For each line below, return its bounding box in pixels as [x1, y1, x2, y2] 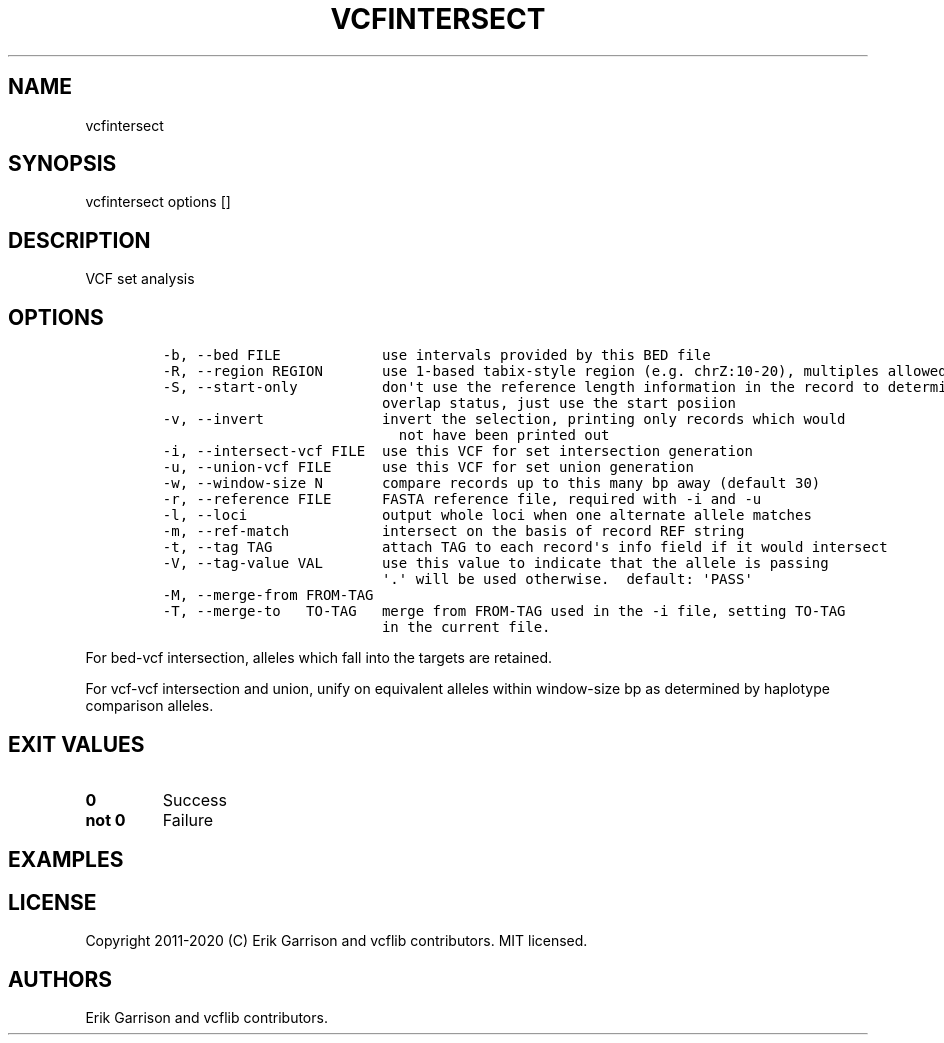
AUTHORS [8, 966, 113, 992]
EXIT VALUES [8, 731, 145, 757]
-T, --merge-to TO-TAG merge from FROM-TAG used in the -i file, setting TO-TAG [162, 603, 846, 620]
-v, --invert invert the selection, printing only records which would [162, 411, 846, 428]
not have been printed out [398, 427, 610, 444]
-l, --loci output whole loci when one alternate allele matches [162, 507, 812, 524]
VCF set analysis [85, 270, 195, 288]
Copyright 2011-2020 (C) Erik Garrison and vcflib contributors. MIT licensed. [85, 932, 588, 950]
